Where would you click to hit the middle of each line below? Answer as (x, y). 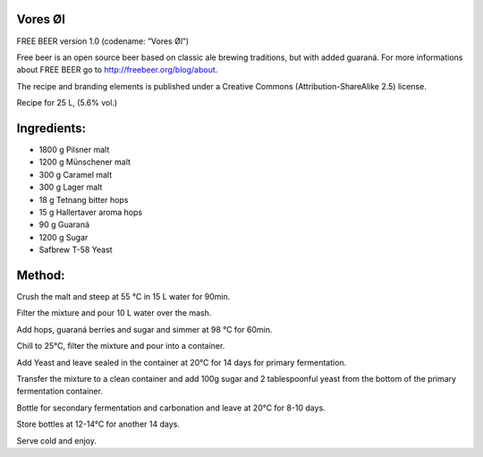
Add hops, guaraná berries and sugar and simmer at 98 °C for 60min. (144, 329)
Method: (41, 275)
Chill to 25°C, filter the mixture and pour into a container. (121, 346)
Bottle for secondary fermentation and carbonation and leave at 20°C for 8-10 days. (171, 408)
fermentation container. (59, 391)
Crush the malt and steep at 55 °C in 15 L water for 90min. (123, 297)
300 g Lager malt (71, 187)
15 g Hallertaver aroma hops (91, 212)
